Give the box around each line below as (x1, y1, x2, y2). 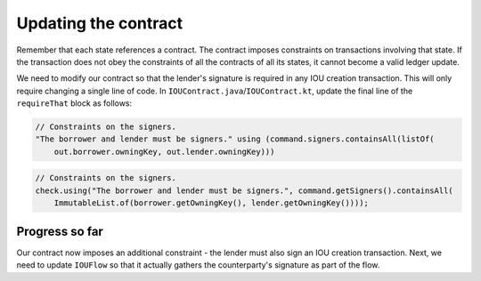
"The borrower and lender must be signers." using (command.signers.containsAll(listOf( (35, 134, 436, 144)
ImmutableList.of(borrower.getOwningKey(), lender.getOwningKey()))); (53, 198, 370, 208)
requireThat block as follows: (16, 98, 133, 108)
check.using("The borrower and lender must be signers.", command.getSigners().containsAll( (35, 185, 453, 196)
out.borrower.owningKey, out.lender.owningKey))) (53, 147, 275, 157)
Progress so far (16, 223, 104, 239)
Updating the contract (16, 13, 183, 33)
